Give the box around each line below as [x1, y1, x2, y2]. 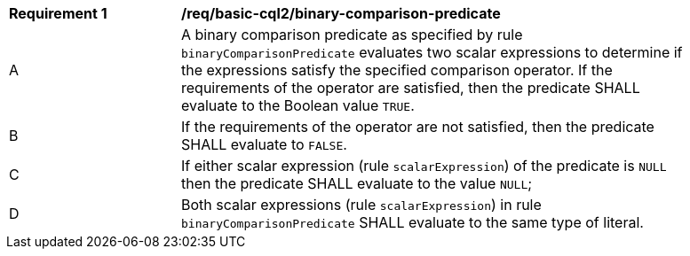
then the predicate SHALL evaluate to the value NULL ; [181, 175, 533, 192]
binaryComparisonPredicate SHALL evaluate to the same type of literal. [181, 213, 644, 231]
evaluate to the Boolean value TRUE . [181, 97, 415, 114]
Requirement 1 [9, 4, 107, 22]
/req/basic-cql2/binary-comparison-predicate [181, 4, 501, 22]
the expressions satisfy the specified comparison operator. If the [181, 61, 613, 79]
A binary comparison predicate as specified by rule [181, 26, 523, 43]
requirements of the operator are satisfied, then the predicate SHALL [181, 79, 640, 97]
